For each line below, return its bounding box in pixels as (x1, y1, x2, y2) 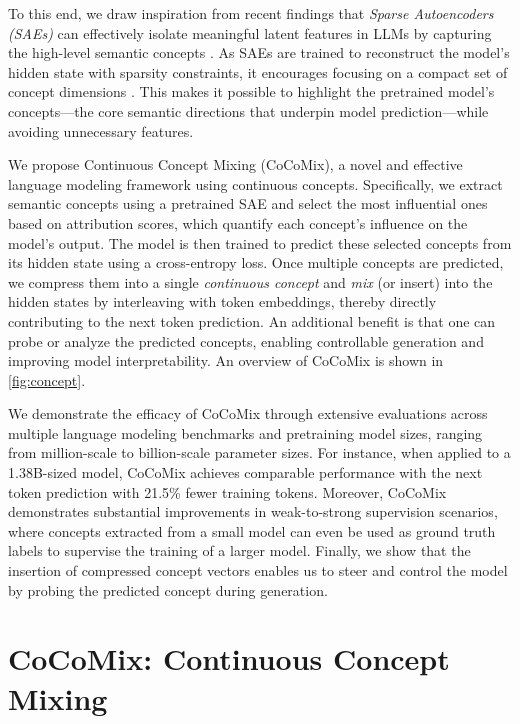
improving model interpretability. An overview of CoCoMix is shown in (8, 350, 444, 371)
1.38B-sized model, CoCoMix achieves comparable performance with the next (8, 462, 483, 483)
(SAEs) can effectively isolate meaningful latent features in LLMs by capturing (8, 22, 492, 43)
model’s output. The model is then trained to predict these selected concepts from (8, 232, 512, 253)
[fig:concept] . (8, 369, 86, 390)
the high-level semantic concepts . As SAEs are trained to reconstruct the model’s (8, 42, 510, 63)
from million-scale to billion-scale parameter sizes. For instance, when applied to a (8, 442, 511, 463)
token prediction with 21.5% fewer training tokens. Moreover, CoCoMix (8, 481, 447, 502)
